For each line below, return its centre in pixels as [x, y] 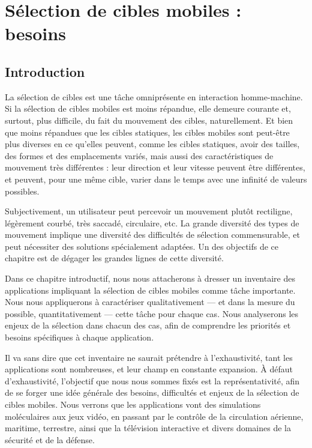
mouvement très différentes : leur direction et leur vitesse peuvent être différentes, [155, 167]
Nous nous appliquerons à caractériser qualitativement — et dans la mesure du [150, 302]
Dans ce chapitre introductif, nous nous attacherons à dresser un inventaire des [150, 278]
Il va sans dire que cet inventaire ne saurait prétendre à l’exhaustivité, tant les [149, 357]
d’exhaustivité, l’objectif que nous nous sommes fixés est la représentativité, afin [152, 380]
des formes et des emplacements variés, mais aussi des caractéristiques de [139, 155]
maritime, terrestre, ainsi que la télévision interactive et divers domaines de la [148, 428]
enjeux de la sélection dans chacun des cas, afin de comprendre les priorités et [148, 325]
